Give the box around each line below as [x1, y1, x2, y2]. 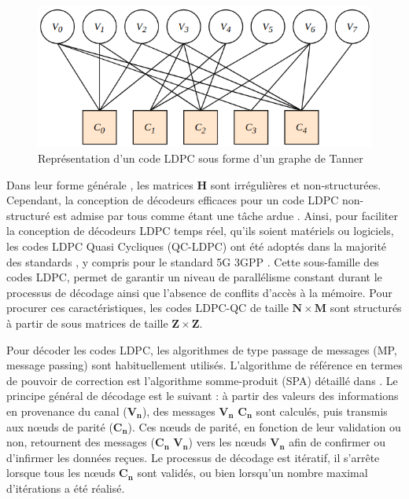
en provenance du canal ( [6, 402, 127, 419]
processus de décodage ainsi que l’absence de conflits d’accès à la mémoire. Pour [6, 284, 392, 300]
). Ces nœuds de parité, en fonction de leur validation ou [127, 418, 401, 435]
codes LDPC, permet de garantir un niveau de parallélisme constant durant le [6, 269, 382, 285]
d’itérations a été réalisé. [6, 479, 125, 496]
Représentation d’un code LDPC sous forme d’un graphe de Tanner [38, 150, 363, 166]
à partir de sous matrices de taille [6, 314, 168, 331]
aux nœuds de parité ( [6, 418, 113, 435]
